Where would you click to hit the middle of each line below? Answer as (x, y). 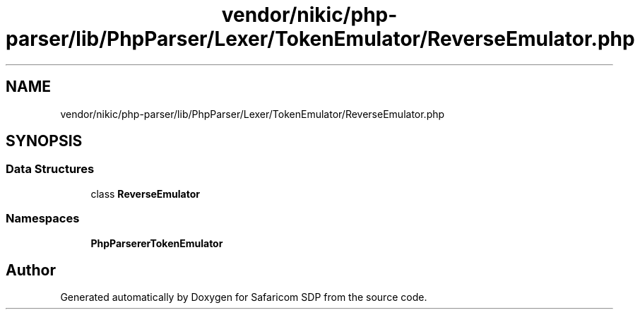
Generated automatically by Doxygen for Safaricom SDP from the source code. (244, 297)
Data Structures (50, 169)
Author (31, 270)
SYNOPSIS (44, 141)
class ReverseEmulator (146, 194)
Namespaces (43, 219)
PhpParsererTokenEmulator (157, 243)
